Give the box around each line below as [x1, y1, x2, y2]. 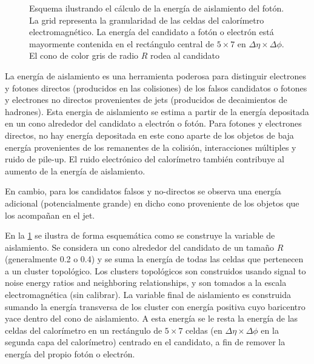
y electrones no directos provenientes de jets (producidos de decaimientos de [5, 93, 287, 106]
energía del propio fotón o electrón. [5, 348, 135, 360]
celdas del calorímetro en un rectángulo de [5, 323, 162, 336]
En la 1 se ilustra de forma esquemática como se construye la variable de [5, 229, 275, 242]
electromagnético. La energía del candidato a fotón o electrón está [29, 25, 274, 38]
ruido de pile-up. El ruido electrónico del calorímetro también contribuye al [5, 153, 284, 165]
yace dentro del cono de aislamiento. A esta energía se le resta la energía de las [5, 312, 298, 325]
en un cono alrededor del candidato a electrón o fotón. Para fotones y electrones [5, 117, 302, 130]
